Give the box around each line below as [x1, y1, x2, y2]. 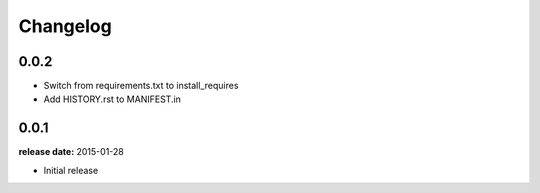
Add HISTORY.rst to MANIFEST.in [43, 93, 182, 105]
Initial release [43, 164, 99, 176]
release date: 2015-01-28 [18, 146, 125, 158]
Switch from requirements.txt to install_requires [43, 80, 239, 92]
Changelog [18, 15, 112, 37]
